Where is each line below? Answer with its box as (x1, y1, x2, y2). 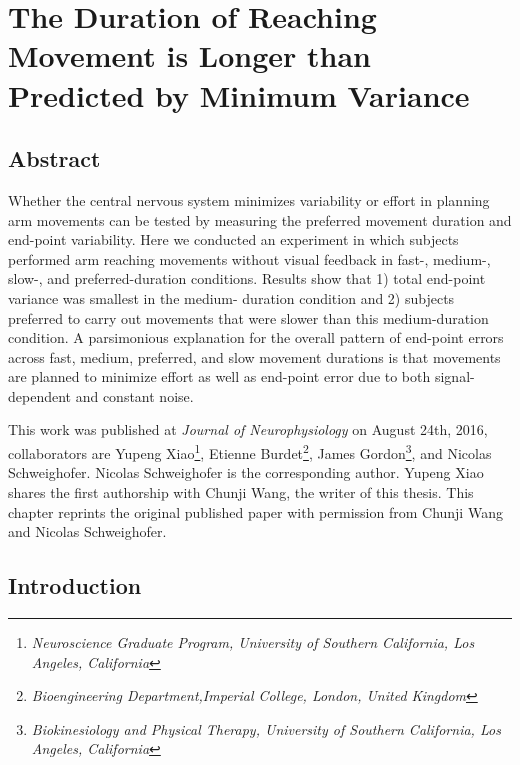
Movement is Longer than (8, 35, 371, 76)
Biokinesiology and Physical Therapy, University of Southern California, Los (31, 718, 501, 739)
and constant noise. (75, 385, 194, 406)
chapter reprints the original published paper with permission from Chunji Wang (8, 501, 503, 522)
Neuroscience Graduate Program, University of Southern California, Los (31, 631, 475, 652)
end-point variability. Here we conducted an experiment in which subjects (8, 229, 459, 250)
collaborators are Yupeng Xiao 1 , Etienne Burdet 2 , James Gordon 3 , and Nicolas (8, 440, 492, 463)
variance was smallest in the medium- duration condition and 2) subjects (8, 287, 455, 308)
